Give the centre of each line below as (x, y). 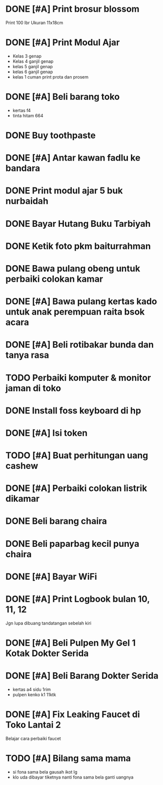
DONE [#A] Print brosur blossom (72, 9)
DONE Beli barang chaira (56, 521)
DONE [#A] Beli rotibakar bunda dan (80, 345)
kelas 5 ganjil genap (33, 66)
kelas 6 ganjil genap (33, 72)
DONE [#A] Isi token (47, 433)
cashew (22, 466)
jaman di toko (33, 388)
